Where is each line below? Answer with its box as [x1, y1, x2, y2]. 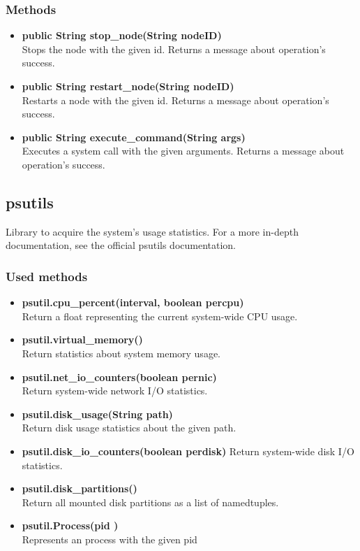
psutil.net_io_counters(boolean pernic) [22, 369, 217, 384]
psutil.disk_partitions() [22, 481, 137, 496]
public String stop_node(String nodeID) [22, 28, 222, 43]
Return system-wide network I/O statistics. [22, 383, 208, 398]
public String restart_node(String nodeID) [22, 79, 234, 93]
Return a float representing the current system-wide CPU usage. [22, 308, 298, 323]
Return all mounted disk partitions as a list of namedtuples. [22, 494, 279, 509]
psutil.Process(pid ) [22, 518, 119, 533]
